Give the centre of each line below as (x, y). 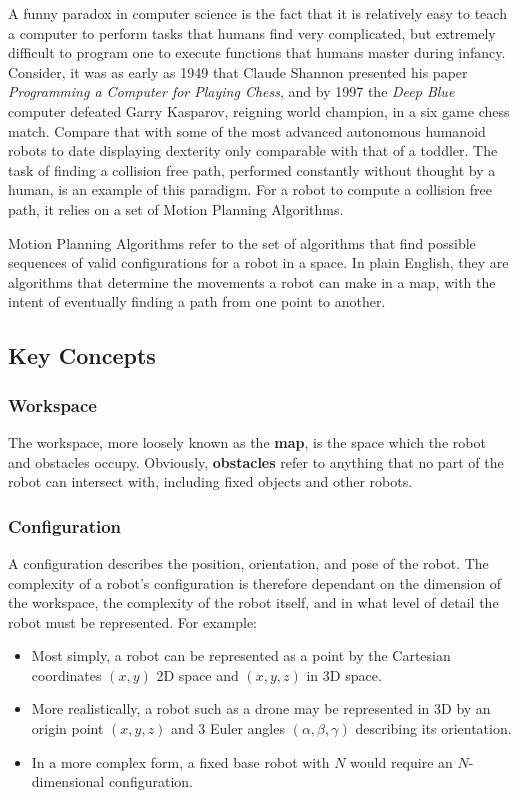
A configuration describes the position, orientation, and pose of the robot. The (248, 562)
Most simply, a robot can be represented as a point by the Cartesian (241, 655)
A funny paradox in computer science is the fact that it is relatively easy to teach (257, 13)
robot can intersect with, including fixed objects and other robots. (210, 481)
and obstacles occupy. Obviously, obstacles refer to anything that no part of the (256, 461)
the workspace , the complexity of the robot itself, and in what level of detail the (253, 602)
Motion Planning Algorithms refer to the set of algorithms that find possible (242, 242)
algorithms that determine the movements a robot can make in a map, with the (252, 281)
